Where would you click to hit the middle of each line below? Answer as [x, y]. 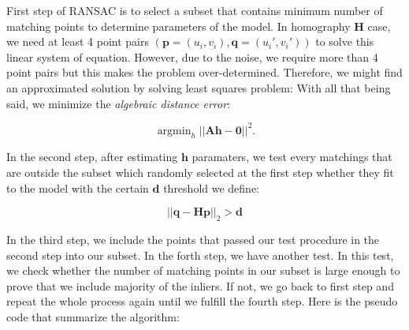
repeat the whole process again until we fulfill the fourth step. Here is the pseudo [202, 301]
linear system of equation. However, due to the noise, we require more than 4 [192, 56]
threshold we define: [211, 187]
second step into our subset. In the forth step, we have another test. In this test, [200, 255]
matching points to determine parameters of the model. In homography [178, 26]
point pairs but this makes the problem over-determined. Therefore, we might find [204, 72]
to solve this [345, 41]
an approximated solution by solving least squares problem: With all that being [199, 87]
